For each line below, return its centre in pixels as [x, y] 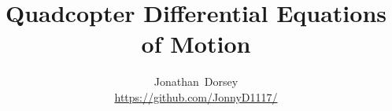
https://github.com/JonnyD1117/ [196, 96]
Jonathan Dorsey [196, 81]
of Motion [196, 44]
